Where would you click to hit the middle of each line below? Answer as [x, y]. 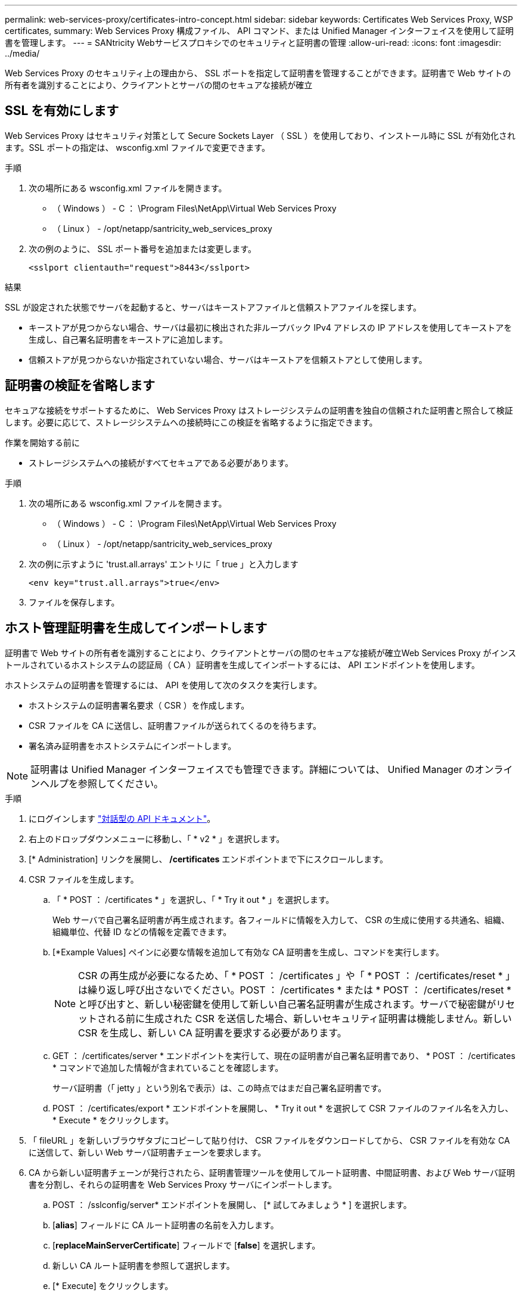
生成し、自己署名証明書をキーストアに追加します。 [128, 339]
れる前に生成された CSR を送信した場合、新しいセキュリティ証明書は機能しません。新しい [309, 1018]
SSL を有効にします [62, 111]
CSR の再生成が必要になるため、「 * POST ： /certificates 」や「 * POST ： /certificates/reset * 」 [297, 975]
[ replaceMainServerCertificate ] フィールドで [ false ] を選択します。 [187, 1245]
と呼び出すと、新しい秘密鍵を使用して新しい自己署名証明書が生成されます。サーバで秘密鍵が [287, 1004]
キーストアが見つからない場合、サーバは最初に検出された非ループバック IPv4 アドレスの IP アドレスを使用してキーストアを [271, 327]
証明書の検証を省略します [80, 386]
